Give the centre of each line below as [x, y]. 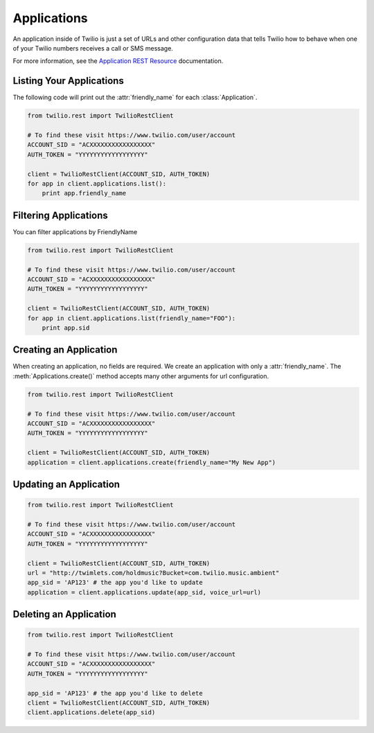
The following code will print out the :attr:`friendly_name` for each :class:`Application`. [135, 98]
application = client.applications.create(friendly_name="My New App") [152, 462]
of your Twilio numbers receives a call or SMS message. [93, 48]
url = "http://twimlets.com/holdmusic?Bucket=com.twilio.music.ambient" [153, 573]
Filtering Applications [61, 215]
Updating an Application [66, 484]
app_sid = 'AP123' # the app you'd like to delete [115, 693]
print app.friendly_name [84, 193]
